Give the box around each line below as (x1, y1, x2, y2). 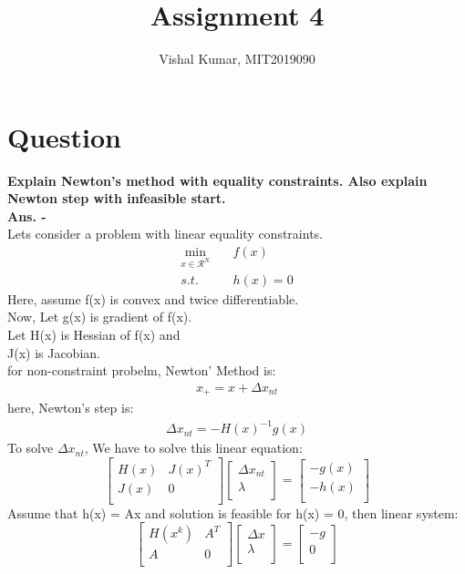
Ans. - (7, 206, 46, 225)
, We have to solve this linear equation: (84, 438, 303, 457)
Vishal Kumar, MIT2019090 (159, 49, 315, 68)
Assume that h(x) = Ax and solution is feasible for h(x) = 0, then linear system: (7, 503, 459, 522)
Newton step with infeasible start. (7, 189, 226, 208)
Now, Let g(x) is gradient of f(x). (7, 307, 192, 326)
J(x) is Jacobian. (7, 343, 100, 362)
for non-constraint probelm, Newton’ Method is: (7, 361, 276, 380)
